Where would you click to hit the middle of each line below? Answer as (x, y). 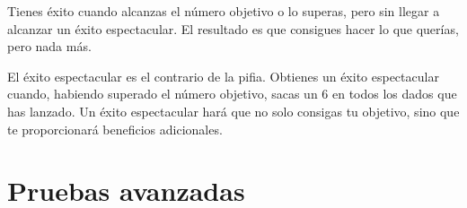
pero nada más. (49, 46)
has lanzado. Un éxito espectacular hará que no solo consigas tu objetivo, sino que (233, 111)
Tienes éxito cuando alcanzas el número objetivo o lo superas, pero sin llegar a (224, 11)
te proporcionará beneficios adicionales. (115, 129)
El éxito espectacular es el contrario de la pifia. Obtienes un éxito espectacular (223, 76)
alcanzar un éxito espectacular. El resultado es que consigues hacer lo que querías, (233, 28)
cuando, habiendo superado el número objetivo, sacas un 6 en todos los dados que (232, 94)
